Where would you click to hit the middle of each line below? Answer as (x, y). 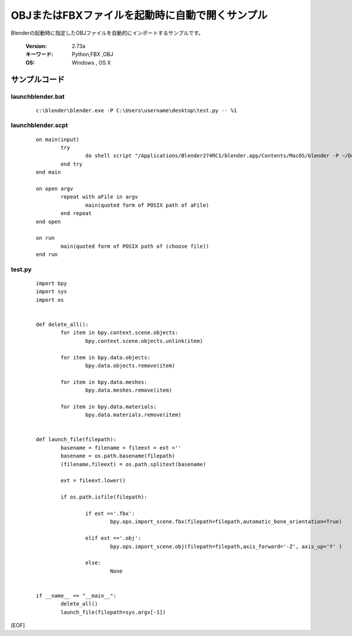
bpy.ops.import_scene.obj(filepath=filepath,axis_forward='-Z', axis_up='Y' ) (226, 546)
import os (50, 300)
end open (48, 221)
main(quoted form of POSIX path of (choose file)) (135, 246)
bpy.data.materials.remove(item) (133, 415)
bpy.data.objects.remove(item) (130, 365)
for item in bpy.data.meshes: (104, 382)
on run (45, 238)
